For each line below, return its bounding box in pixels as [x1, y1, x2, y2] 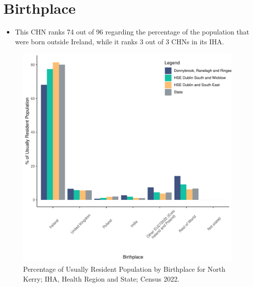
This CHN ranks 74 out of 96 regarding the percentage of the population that [15, 27, 250, 37]
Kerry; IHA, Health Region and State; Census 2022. [23, 273, 180, 284]
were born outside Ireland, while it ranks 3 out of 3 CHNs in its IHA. [15, 36, 224, 46]
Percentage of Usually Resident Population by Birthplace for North [23, 263, 225, 274]
